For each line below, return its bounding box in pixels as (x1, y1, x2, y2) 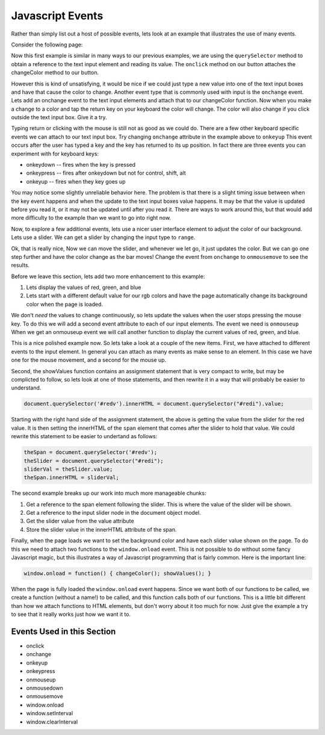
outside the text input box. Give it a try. (11, 114, 108, 121)
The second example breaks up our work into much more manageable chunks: (11, 489, 206, 497)
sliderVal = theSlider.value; (23, 465, 113, 473)
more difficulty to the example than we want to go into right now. (11, 214, 172, 222)
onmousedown (26, 684, 63, 692)
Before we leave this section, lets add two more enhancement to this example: (11, 273, 205, 280)
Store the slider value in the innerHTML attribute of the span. (26, 526, 177, 533)
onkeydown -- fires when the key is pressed (26, 161, 135, 169)
